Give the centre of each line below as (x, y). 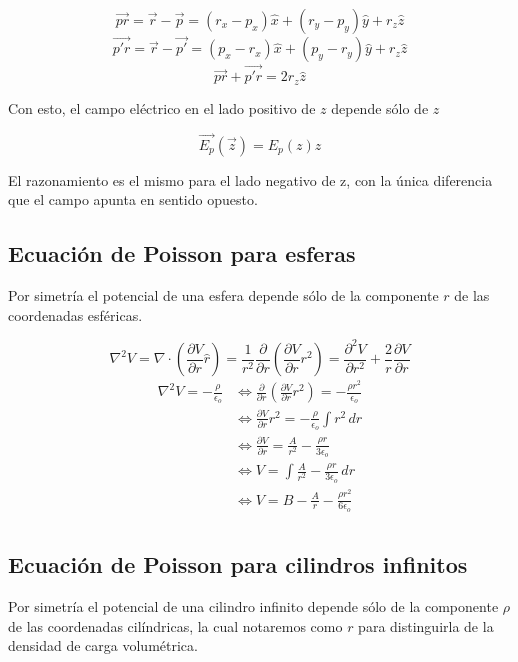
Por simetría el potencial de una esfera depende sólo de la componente (223, 295)
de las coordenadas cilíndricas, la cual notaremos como (175, 625)
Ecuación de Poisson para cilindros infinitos (238, 564)
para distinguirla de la (426, 625)
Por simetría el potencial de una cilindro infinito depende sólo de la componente (253, 606)
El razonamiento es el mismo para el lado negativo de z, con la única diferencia (250, 179)
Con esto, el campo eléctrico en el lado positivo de (162, 107)
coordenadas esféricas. (75, 314)
